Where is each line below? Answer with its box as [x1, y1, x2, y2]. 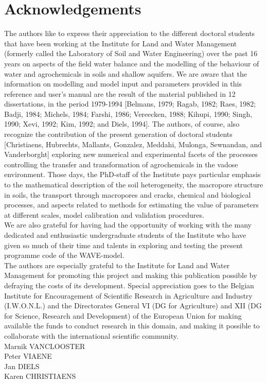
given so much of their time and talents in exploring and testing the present [4, 239, 243, 250]
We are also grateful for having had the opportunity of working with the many [4, 219, 252, 230]
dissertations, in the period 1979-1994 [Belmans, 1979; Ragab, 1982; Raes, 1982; [4, 98, 256, 109]
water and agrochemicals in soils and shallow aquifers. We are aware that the [4, 68, 247, 79]
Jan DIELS [4, 360, 40, 371]
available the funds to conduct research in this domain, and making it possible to [4, 320, 260, 331]
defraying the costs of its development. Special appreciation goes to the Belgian [4, 280, 254, 290]
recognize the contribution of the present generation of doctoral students [4, 129, 233, 140]
